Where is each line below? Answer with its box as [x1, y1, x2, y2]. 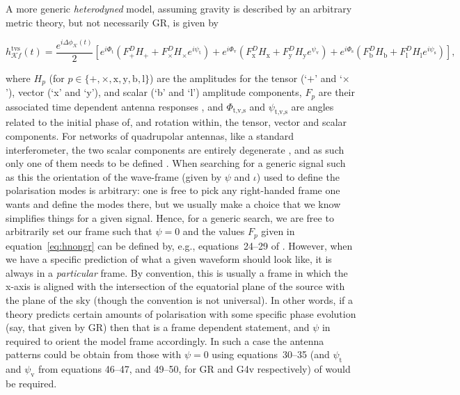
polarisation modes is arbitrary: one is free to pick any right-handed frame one [6, 183, 340, 197]
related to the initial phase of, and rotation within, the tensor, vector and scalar [6, 115, 347, 129]
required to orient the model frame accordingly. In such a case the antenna [6, 333, 324, 348]
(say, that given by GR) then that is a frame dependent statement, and [6, 320, 310, 334]
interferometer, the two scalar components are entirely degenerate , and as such [6, 142, 344, 156]
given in [261, 224, 295, 239]
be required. [6, 376, 57, 390]
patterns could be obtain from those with [6, 347, 182, 362]
